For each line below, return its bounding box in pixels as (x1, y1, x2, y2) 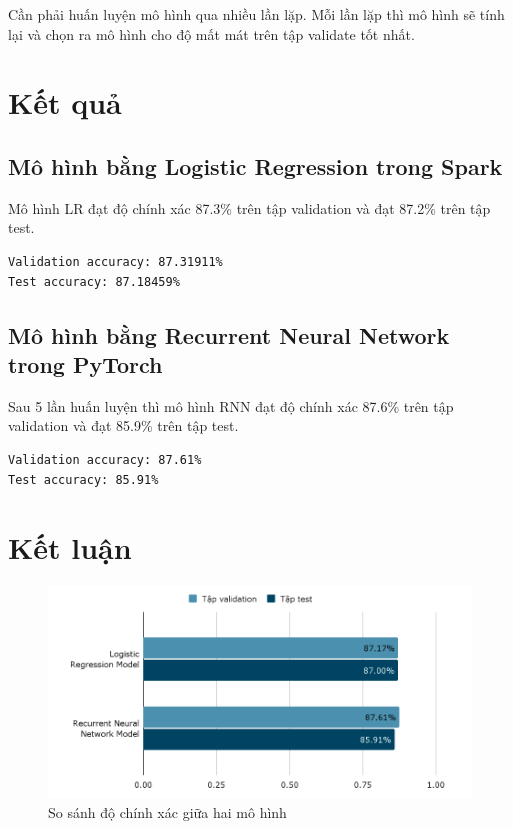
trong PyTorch (8, 348, 163, 379)
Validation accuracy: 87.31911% (8, 254, 223, 269)
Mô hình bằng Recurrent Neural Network (8, 319, 450, 350)
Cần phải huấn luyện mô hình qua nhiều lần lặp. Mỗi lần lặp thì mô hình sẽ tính (8, 4, 505, 24)
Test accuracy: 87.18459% (8, 274, 180, 289)
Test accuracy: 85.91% (8, 472, 159, 487)
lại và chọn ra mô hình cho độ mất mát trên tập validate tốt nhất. (8, 23, 415, 44)
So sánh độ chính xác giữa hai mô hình (48, 801, 287, 822)
